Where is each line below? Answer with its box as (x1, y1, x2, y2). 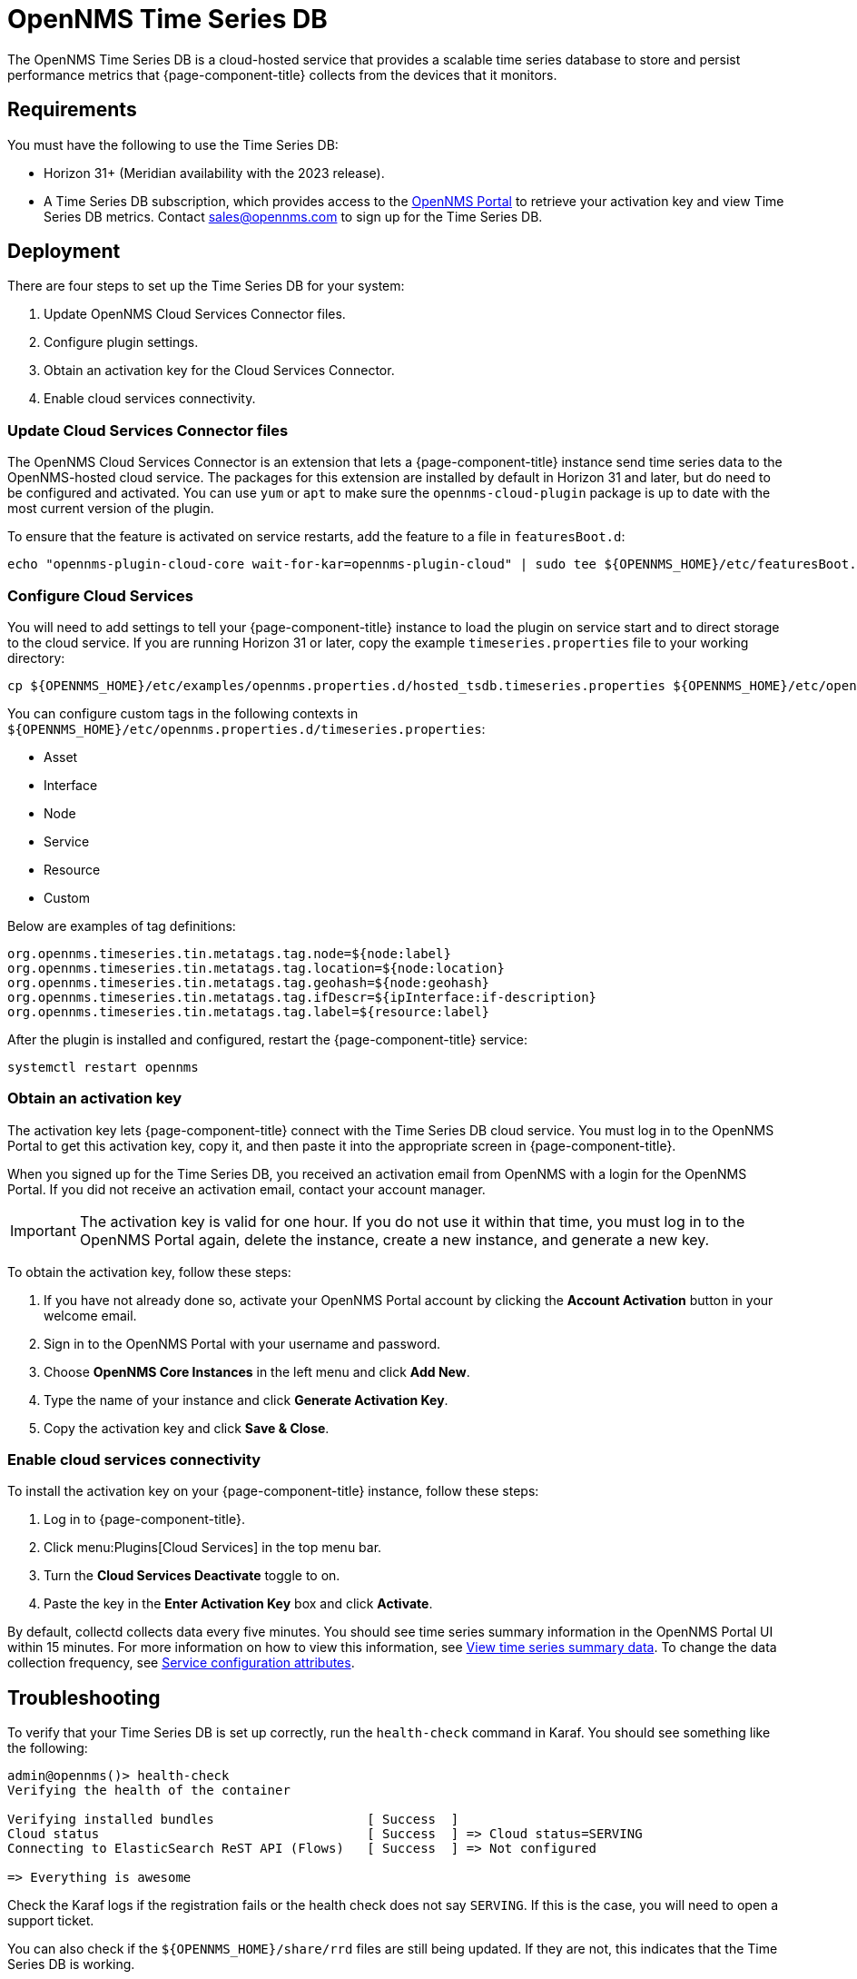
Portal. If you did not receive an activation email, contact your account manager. (7, 1181, 486, 1197)
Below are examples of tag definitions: (7, 917, 236, 934)
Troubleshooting (7, 1686, 161, 1709)
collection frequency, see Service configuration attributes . (7, 1655, 355, 1671)
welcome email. (44, 1307, 137, 1323)
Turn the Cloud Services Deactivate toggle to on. (44, 1568, 340, 1584)
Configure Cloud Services (7, 586, 193, 605)
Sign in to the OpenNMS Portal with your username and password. (44, 1335, 441, 1351)
